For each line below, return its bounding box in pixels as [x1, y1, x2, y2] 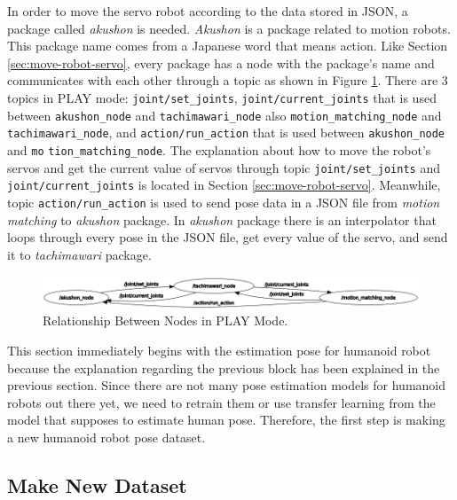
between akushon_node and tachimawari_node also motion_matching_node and [7, 105, 442, 124]
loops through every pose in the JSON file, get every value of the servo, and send [7, 228, 448, 246]
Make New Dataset [7, 471, 187, 498]
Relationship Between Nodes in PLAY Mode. [43, 311, 288, 330]
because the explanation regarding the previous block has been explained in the [7, 358, 440, 377]
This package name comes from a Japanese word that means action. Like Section [7, 36, 448, 55]
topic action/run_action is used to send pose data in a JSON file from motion [7, 192, 440, 211]
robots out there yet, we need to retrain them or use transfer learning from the [7, 393, 436, 411]
